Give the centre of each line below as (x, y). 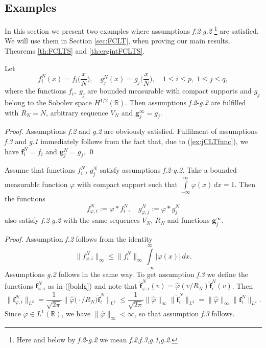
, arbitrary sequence (77, 112)
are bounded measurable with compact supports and (170, 91)
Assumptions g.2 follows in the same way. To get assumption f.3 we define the (127, 274)
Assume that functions (40, 170)
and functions (188, 220)
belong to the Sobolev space (48, 102)
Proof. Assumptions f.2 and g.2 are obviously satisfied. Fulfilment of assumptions (131, 131)
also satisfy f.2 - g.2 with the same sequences (72, 220)
